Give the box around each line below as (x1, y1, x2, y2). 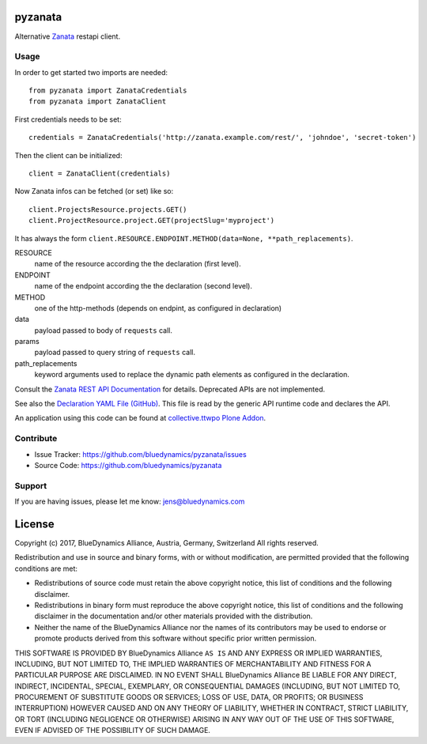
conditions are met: (14, 564, 78, 573)
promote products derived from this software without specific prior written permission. (34, 633, 317, 644)
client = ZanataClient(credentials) (28, 169, 171, 178)
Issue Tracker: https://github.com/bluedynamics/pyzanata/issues (34, 449, 247, 459)
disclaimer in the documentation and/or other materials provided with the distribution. (34, 611, 313, 621)
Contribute (14, 433, 58, 444)
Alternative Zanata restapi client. (14, 32, 121, 41)
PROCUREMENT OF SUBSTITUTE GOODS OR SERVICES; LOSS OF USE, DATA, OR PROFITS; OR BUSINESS (14, 693, 364, 702)
